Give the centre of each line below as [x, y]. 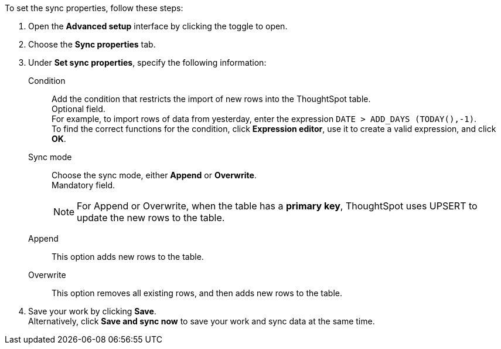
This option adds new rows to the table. [128, 257]
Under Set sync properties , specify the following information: [147, 62]
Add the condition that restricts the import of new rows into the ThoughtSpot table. [211, 99]
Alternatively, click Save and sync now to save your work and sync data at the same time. [202, 321]
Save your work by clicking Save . [92, 311]
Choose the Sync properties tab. [92, 44]
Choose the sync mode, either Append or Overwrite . [154, 175]
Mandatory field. [83, 185]
